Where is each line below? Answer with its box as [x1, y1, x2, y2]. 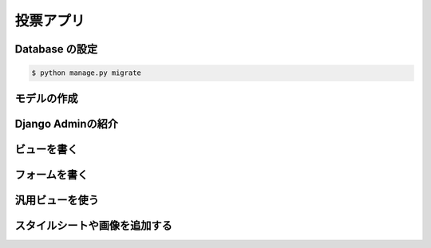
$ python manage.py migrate [31, 69, 141, 77]
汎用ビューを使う [14, 193, 99, 207]
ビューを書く [14, 142, 78, 155]
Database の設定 [14, 42, 98, 56]
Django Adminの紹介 [14, 116, 119, 131]
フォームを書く [14, 167, 89, 181]
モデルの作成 [14, 92, 78, 105]
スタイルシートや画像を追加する [14, 218, 172, 232]
